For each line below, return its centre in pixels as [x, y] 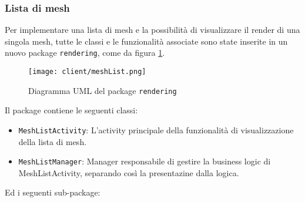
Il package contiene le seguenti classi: [71, 110]
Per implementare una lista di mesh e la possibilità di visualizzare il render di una [152, 30]
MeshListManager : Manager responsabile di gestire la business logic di [145, 161]
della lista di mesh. [53, 141]
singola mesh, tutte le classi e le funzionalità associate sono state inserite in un [146, 41]
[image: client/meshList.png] [87, 72]
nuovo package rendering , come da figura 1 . [85, 53]
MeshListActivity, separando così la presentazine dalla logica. [129, 172]
